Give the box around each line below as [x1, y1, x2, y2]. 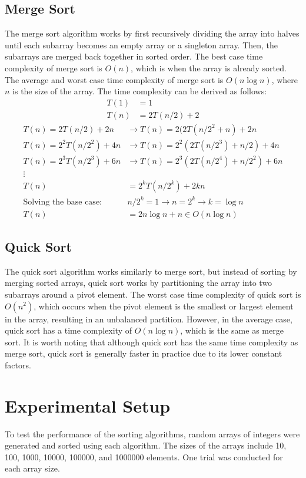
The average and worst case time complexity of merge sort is [5, 73, 224, 85]
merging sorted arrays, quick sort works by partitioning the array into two [5, 276, 272, 289]
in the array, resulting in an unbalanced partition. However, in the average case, [5, 312, 292, 325]
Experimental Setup [5, 393, 171, 417]
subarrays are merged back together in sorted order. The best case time [5, 50, 263, 62]
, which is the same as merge [180, 324, 284, 337]
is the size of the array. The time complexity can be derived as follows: [12, 85, 267, 97]
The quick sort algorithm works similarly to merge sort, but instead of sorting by [5, 265, 297, 277]
